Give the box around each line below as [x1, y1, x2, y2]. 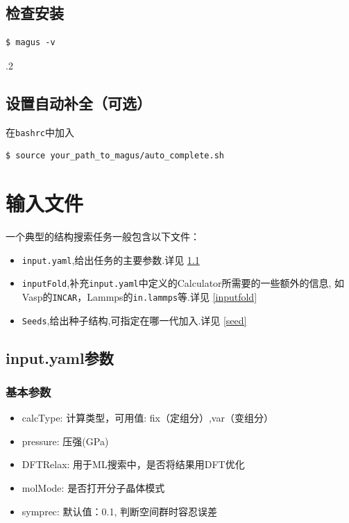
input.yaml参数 [6, 347, 114, 368]
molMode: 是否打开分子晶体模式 [22, 480, 165, 495]
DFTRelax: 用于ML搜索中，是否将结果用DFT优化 [22, 457, 245, 472]
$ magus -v [6, 38, 56, 48]
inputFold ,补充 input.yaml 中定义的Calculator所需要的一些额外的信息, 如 [22, 276, 345, 290]
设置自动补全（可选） [6, 92, 151, 113]
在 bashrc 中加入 [6, 124, 74, 139]
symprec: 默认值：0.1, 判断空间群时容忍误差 [22, 504, 218, 518]
